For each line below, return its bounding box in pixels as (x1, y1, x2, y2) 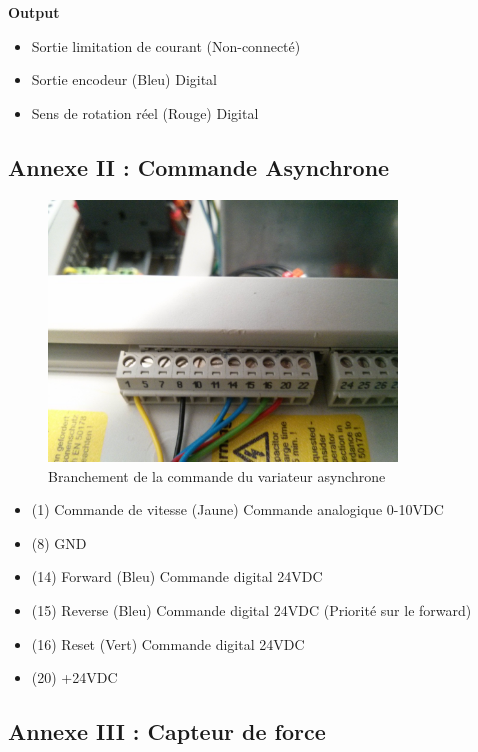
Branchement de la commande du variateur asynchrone (48, 465, 386, 486)
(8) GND (31, 532, 87, 553)
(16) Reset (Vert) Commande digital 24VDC (31, 633, 305, 654)
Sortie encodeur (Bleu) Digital (31, 69, 218, 90)
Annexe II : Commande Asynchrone (8, 151, 390, 182)
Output (8, 2, 60, 22)
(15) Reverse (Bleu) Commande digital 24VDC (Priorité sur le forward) (31, 600, 472, 621)
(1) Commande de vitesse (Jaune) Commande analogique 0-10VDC (31, 499, 444, 520)
